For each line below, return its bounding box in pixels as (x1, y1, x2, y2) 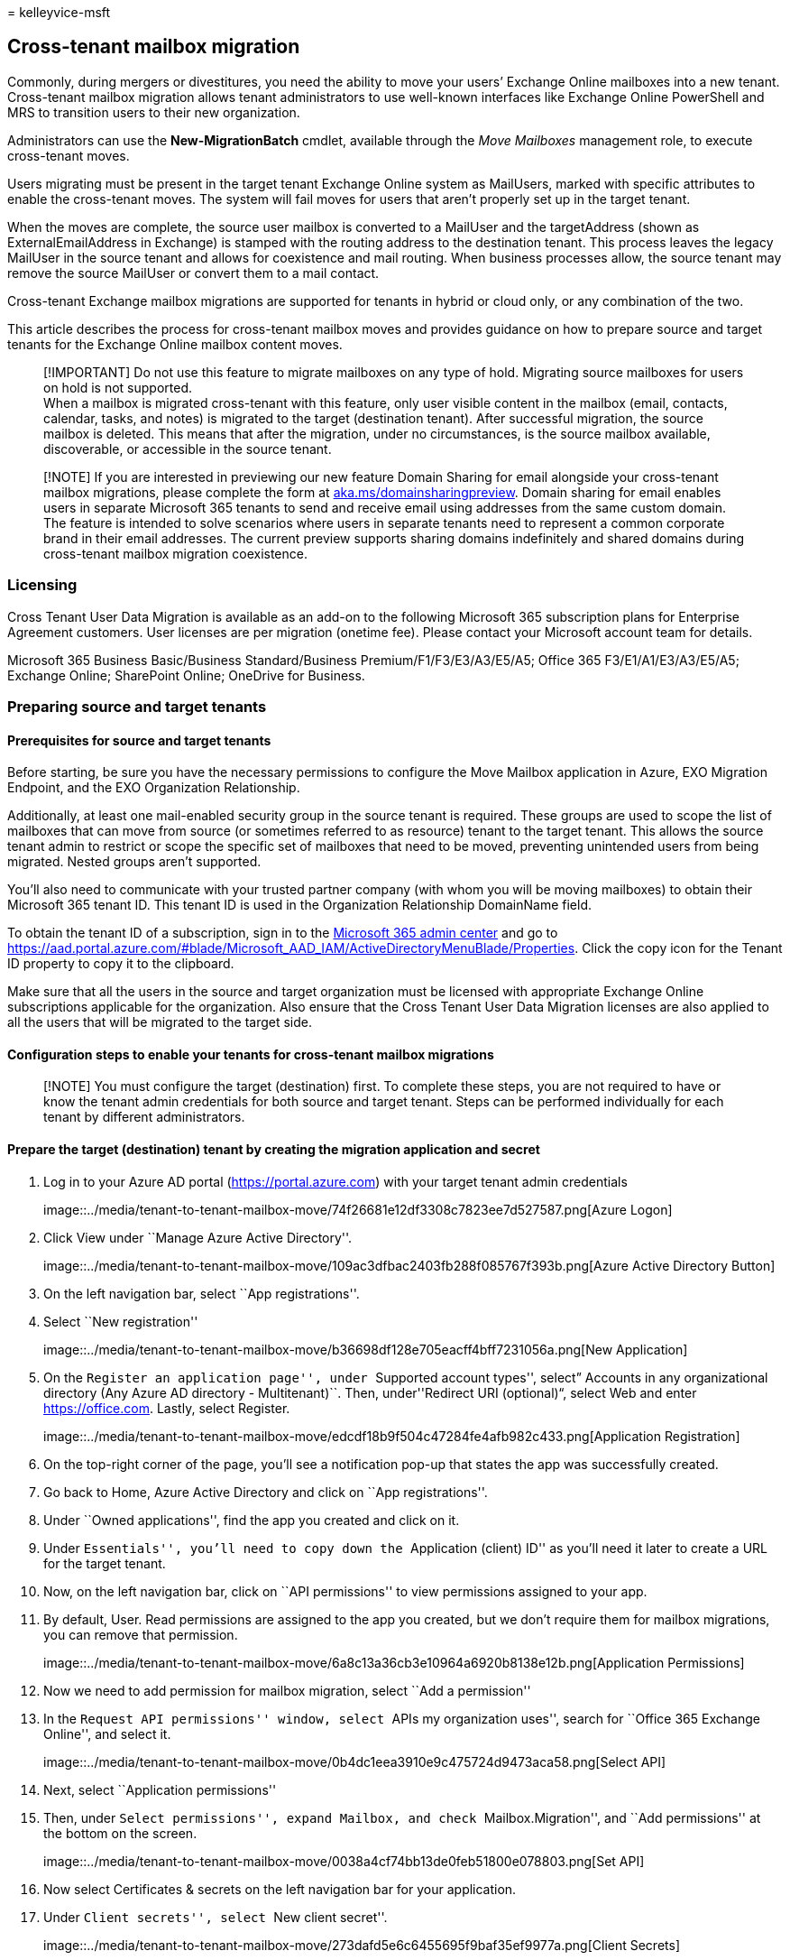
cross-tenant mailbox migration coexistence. (43, 545, 308, 561)
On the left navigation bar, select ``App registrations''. (43, 1285, 360, 1301)
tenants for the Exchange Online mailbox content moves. (7, 336, 343, 352)
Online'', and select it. (43, 1725, 171, 1742)
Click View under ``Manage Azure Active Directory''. (43, 1229, 353, 1245)
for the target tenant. (43, 1555, 166, 1571)
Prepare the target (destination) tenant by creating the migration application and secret (7, 1142, 540, 1158)
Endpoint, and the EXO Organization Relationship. (7, 780, 300, 796)
